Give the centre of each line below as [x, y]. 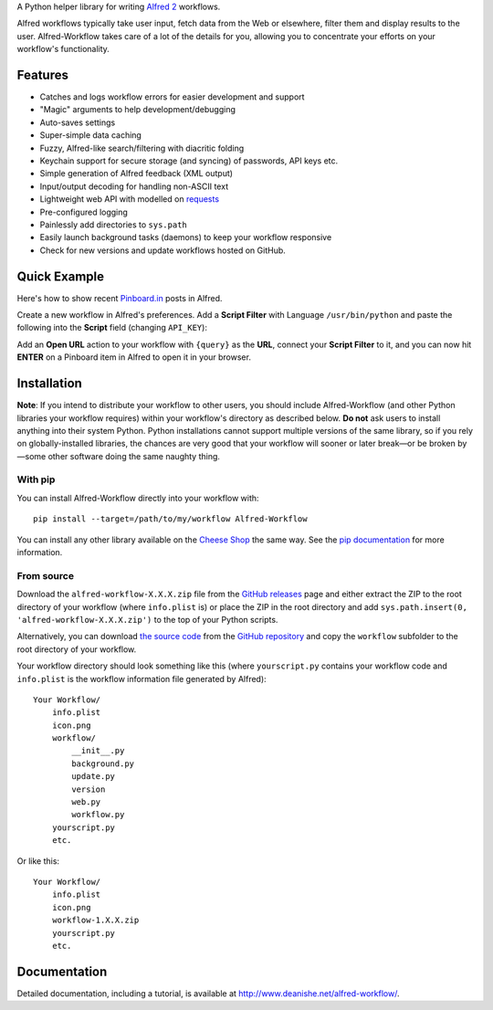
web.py [86, 802]
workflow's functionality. [63, 49]
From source [46, 575]
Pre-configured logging [84, 212]
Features [42, 74]
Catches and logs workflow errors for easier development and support [172, 97]
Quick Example [61, 276]
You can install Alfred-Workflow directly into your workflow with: [138, 498]
